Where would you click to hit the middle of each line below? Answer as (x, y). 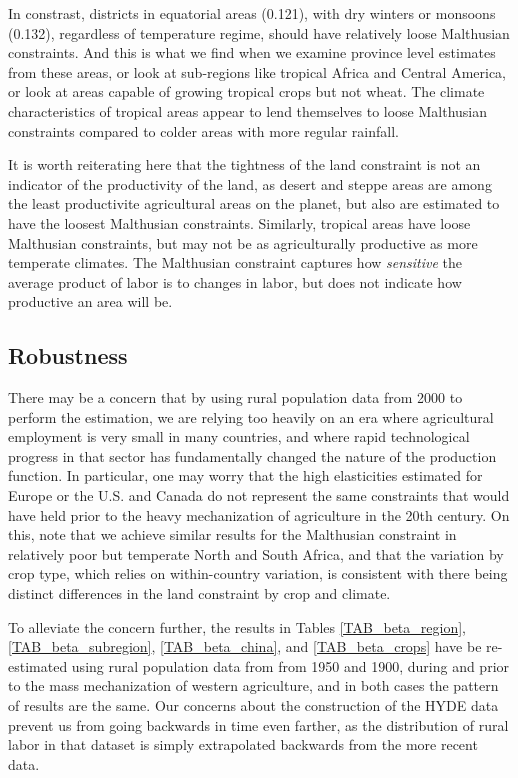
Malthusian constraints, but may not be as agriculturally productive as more (243, 242)
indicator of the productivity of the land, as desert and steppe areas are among (250, 183)
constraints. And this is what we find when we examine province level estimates (252, 52)
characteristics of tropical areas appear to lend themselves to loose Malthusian (248, 110)
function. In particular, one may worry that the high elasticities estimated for (245, 475)
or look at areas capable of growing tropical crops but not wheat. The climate (246, 91)
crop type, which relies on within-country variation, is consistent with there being (258, 573)
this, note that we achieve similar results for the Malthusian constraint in (232, 534)
